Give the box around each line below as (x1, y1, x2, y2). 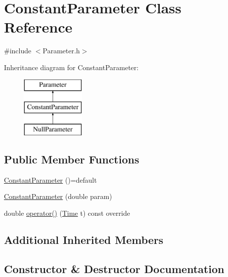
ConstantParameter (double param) (4, 191, 112, 201)
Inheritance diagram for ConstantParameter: (4, 62, 139, 72)
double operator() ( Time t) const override (4, 207, 130, 218)
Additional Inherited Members (4, 232, 163, 247)
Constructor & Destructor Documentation (4, 261, 225, 276)
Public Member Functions (4, 151, 139, 166)
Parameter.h (42, 45, 80, 56)
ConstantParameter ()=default (4, 174, 97, 185)
